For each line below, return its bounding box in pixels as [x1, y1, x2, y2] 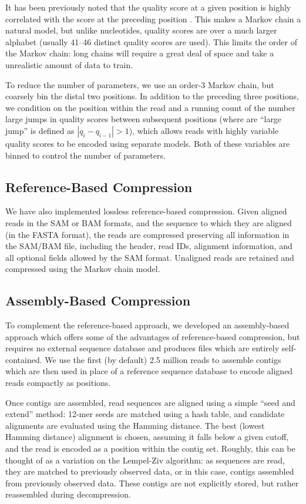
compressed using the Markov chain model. [5, 263, 160, 275]
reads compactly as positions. [5, 377, 111, 389]
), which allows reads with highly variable [129, 124, 279, 136]
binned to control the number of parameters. [5, 149, 166, 161]
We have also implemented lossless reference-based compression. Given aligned [5, 205, 287, 217]
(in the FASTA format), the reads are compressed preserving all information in [5, 228, 290, 240]
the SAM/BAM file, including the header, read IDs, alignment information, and [5, 240, 292, 252]
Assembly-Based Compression [5, 291, 191, 310]
